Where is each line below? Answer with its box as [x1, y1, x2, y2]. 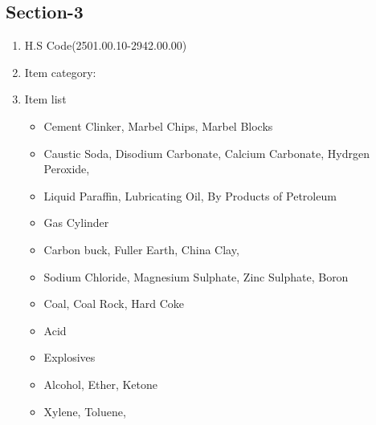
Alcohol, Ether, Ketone [43, 375, 158, 392]
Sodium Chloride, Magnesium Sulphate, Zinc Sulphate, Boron [43, 268, 349, 285]
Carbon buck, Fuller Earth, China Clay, [43, 241, 239, 257]
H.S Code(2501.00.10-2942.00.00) [24, 37, 187, 54]
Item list [24, 91, 67, 107]
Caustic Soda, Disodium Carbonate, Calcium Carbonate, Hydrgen [43, 144, 370, 161]
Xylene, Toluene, [43, 403, 126, 419]
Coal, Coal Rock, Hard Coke [43, 295, 185, 312]
